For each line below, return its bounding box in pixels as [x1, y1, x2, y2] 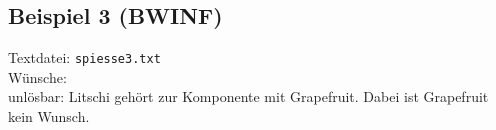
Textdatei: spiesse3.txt [8, 47, 161, 68]
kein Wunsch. [8, 106, 90, 127]
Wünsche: [8, 66, 67, 87]
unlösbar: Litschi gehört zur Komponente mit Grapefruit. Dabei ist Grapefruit [8, 86, 489, 107]
